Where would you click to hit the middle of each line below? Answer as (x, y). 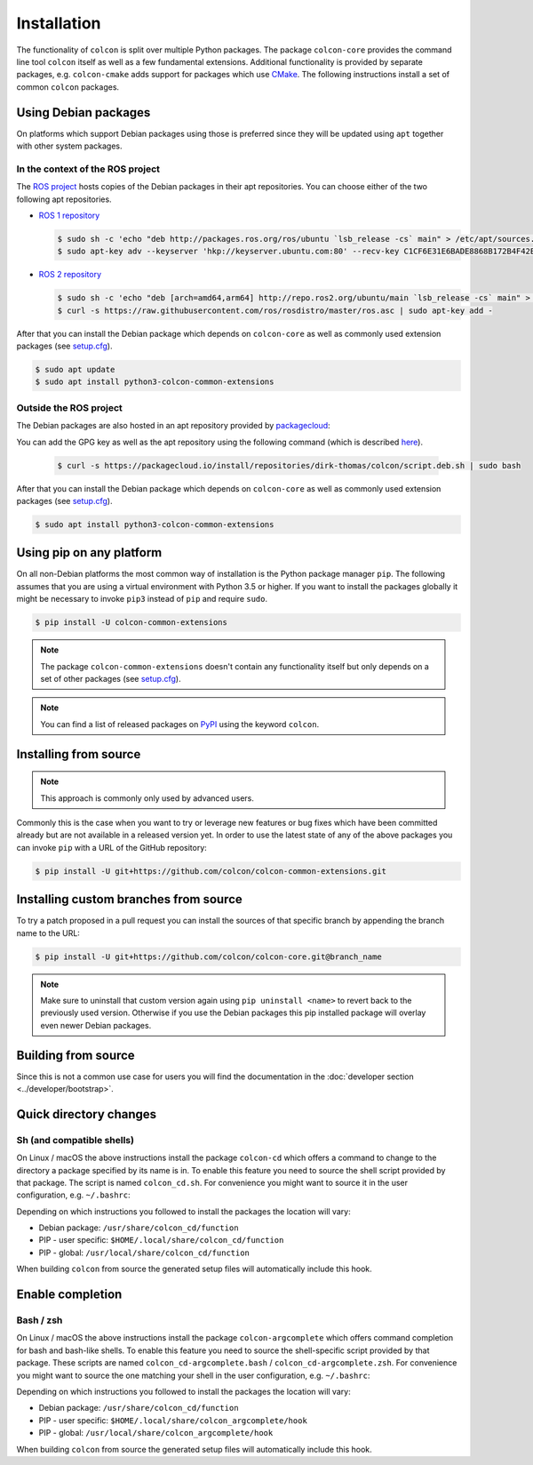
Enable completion (69, 1295)
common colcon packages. (68, 87)
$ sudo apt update (75, 370)
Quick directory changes (87, 1114)
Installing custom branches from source (130, 899)
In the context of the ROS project (88, 169)
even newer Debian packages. (96, 1025)
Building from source (76, 1055)
